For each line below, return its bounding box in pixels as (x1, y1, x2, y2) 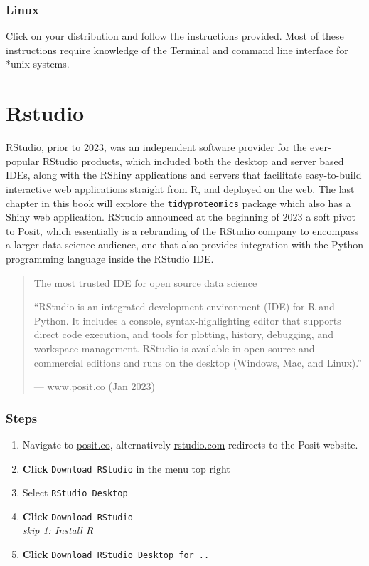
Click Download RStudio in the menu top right (22, 461, 230, 476)
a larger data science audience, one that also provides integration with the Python (6, 237, 364, 252)
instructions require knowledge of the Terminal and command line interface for (6, 42, 348, 57)
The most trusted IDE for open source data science (33, 275, 257, 290)
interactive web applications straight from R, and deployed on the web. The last (6, 181, 355, 196)
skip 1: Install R (22, 523, 94, 538)
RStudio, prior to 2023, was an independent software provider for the (6, 140, 307, 154)
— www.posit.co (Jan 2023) (33, 379, 156, 394)
